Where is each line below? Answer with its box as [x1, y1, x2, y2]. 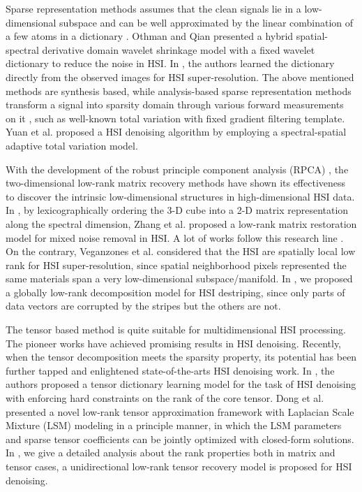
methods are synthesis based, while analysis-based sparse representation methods [6, 83, 352, 98]
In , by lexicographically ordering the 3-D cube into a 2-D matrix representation [6, 203, 349, 217]
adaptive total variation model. [6, 138, 138, 152]
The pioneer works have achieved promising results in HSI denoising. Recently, [6, 335, 342, 350]
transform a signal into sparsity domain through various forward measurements [6, 97, 344, 112]
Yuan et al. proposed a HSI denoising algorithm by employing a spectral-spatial [6, 124, 347, 139]
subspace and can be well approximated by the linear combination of [59, 15, 354, 29]
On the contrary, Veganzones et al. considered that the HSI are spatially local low [6, 244, 356, 259]
